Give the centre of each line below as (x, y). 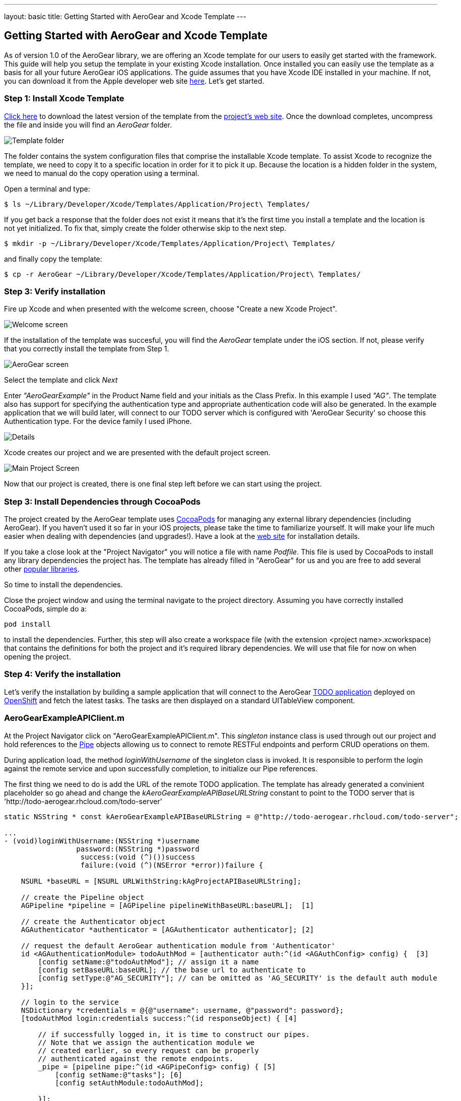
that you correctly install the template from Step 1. (87, 349)
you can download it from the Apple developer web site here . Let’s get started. (134, 81)
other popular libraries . (42, 569)
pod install (27, 624)
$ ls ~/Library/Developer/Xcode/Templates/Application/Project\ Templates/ (157, 204)
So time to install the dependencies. (63, 585)
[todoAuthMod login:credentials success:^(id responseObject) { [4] (159, 1018)
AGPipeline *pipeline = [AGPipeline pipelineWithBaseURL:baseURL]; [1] (168, 905)
